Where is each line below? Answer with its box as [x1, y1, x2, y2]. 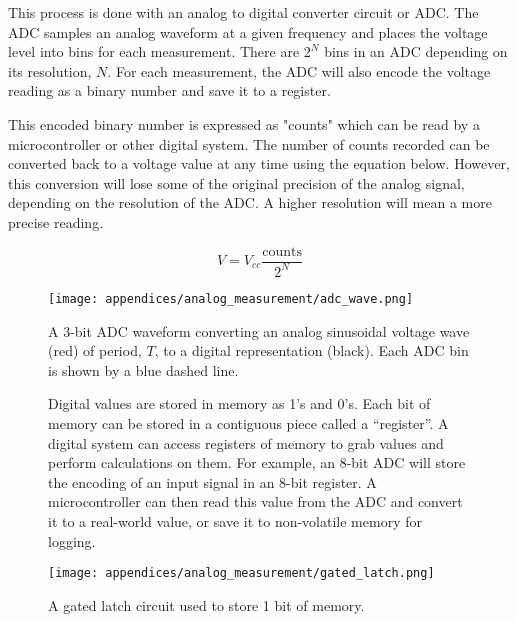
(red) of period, [48, 340, 142, 361]
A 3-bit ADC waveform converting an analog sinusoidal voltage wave [48, 320, 470, 341]
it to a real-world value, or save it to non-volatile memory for [48, 510, 422, 531]
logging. [48, 530, 96, 551]
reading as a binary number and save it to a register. [8, 80, 331, 101]
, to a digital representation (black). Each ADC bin [154, 340, 469, 361]
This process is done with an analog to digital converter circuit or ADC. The [8, 2, 479, 22]
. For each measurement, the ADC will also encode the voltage [107, 60, 491, 81]
